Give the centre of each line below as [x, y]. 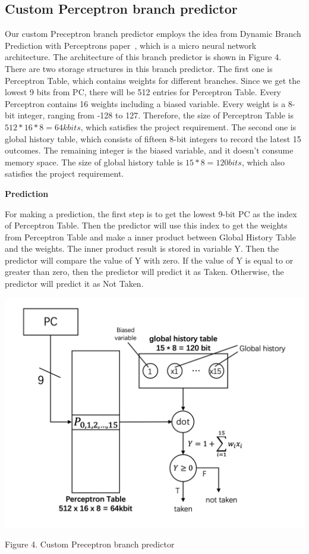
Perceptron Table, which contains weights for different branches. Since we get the [153, 80]
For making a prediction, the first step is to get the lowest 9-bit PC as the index [151, 213]
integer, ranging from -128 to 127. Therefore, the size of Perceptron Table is [155, 115]
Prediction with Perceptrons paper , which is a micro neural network [131, 45]
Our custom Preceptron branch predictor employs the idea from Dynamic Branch [153, 34]
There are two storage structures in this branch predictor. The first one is [139, 68]
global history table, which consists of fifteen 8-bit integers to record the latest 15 [153, 138]
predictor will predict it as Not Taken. [74, 284]
